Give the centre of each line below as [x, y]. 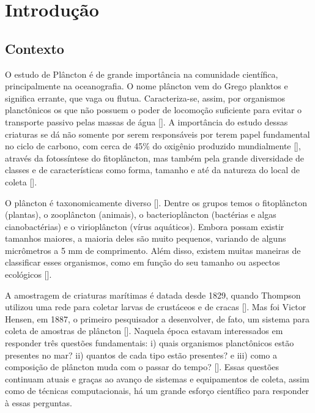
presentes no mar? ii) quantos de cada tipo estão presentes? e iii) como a [141, 355]
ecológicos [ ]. [28, 274]
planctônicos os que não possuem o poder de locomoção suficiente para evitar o [154, 110]
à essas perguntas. [39, 403]
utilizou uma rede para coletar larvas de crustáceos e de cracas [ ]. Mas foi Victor [156, 307]
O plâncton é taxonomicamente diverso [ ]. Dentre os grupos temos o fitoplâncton [156, 202]
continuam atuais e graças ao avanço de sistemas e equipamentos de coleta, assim [157, 378]
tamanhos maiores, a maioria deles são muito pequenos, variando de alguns [146, 238]
